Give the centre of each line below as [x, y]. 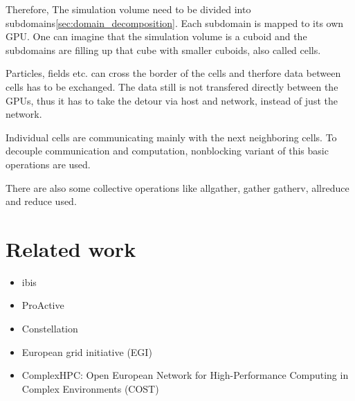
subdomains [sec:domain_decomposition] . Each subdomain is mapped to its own [175, 23]
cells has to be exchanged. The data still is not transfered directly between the [172, 86]
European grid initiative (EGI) [87, 351]
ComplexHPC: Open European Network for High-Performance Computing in [185, 375]
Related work [71, 248]
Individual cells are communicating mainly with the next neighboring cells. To [171, 137]
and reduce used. [41, 201]
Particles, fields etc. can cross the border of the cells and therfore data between [173, 73]
